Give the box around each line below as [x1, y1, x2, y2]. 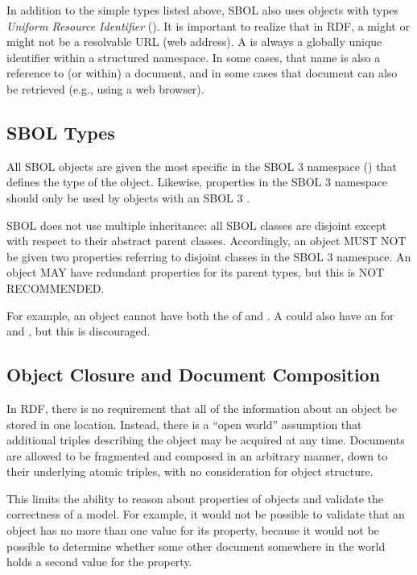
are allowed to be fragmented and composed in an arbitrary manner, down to [6, 447, 388, 464]
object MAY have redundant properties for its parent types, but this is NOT [6, 264, 385, 281]
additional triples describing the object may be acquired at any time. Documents [6, 431, 405, 448]
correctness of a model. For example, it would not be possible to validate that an [6, 506, 405, 523]
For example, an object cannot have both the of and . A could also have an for [6, 306, 394, 323]
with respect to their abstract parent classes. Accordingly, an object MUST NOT [6, 232, 407, 249]
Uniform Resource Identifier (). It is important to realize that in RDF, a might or [6, 17, 410, 34]
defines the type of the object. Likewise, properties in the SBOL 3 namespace [6, 173, 388, 190]
